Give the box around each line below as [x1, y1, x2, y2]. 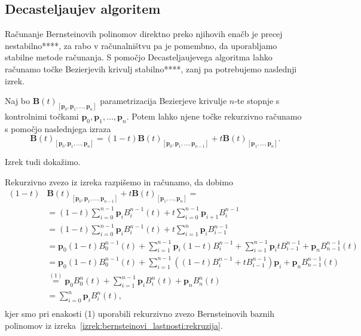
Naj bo [5, 94, 30, 107]
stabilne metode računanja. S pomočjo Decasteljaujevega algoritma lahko [5, 51, 273, 63]
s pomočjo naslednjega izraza [5, 122, 111, 135]
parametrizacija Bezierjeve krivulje [100, 94, 227, 107]
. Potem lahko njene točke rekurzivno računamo [126, 110, 302, 123]
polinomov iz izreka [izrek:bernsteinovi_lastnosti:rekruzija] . [5, 319, 223, 331]
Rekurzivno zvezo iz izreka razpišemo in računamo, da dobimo [5, 175, 233, 188]
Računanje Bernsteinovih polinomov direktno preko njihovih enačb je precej [5, 28, 283, 40]
